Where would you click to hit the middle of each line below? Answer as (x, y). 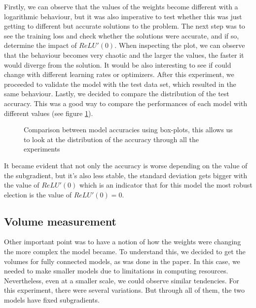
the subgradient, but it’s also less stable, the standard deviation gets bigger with (126, 175)
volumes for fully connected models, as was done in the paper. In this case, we (122, 261)
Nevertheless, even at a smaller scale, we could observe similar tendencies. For (122, 280)
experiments (42, 149)
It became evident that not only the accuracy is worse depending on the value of (126, 165)
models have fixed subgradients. (52, 300)
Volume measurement (60, 221)
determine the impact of (40, 45)
